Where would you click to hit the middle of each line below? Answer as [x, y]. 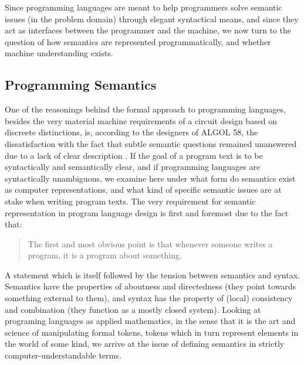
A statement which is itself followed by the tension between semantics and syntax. [152, 274]
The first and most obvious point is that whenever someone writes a [150, 243]
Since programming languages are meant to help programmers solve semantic [143, 7]
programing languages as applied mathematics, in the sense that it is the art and [150, 321]
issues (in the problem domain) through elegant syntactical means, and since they [152, 18]
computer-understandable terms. [63, 355]
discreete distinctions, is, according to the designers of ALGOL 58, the [131, 132]
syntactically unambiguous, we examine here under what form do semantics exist [150, 178]
